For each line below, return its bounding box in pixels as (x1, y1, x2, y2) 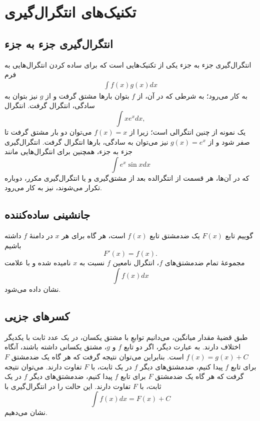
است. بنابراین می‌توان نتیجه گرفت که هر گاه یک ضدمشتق (11, 351, 184, 361)
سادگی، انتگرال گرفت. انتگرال (4, 100, 95, 111)
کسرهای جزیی (4, 308, 70, 323)
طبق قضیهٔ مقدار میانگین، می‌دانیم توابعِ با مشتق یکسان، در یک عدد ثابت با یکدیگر (4, 331, 248, 342)
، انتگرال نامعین (112, 257, 159, 268)
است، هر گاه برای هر (61, 230, 125, 241)
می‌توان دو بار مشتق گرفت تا (4, 126, 92, 137)
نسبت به (79, 257, 105, 268)
